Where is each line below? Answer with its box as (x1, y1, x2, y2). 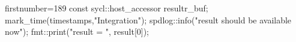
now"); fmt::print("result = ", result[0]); (5, 25, 150, 38)
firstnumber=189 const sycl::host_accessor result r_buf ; (5, 2, 208, 14)
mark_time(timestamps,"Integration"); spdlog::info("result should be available (5, 13, 292, 26)
